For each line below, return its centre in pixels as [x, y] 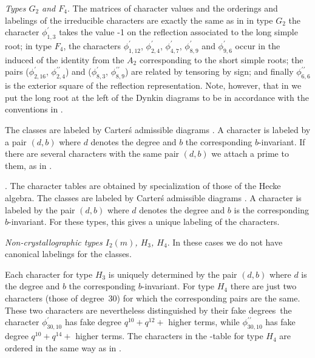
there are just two [263, 286]
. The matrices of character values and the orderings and [172, 8]
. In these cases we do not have [225, 242]
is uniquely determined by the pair [173, 274]
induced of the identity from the [65, 59]
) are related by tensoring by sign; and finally [209, 71]
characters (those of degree [55, 298]
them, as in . [29, 165]
